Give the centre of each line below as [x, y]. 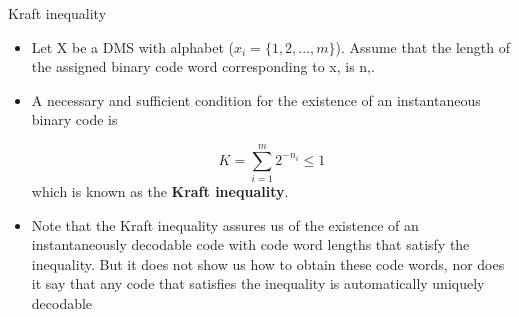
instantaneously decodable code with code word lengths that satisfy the [250, 244]
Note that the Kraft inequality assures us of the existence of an [225, 224]
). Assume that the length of [422, 46]
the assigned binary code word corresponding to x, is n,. [203, 66]
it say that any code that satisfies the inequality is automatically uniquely [258, 283]
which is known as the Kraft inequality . [160, 191]
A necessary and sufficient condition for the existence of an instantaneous [256, 99]
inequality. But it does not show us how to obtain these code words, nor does [268, 263]
